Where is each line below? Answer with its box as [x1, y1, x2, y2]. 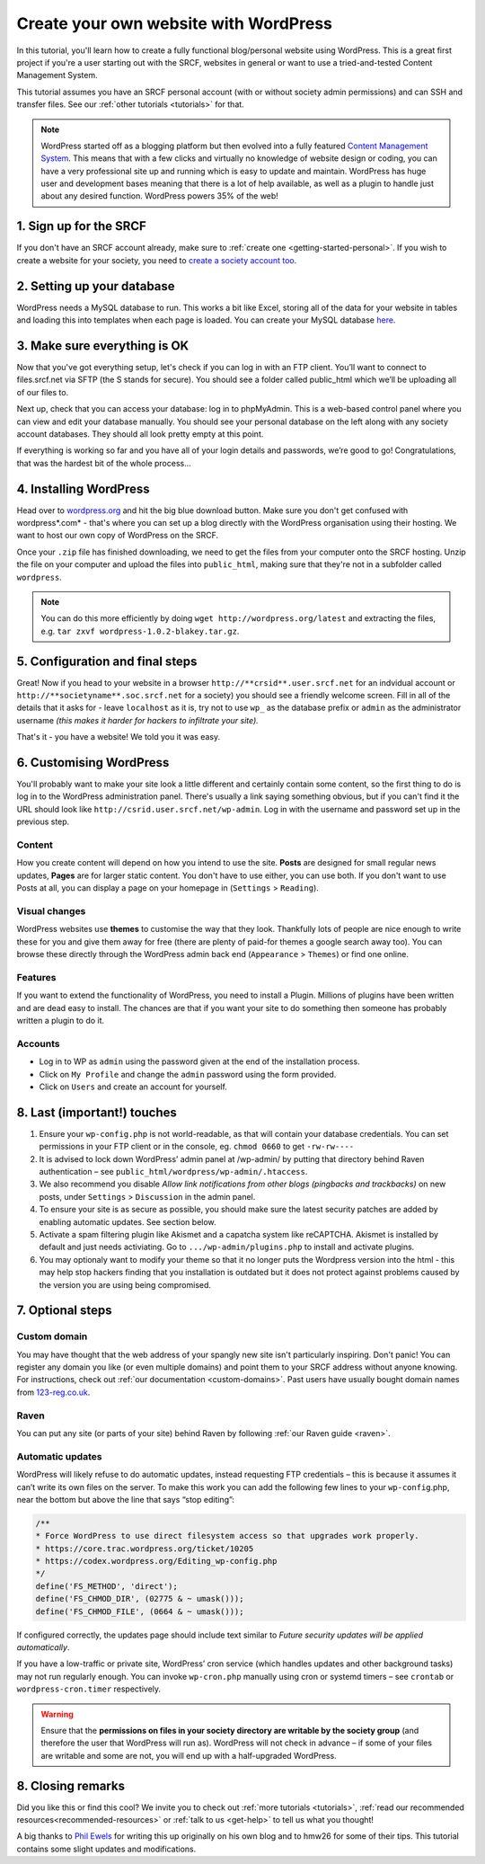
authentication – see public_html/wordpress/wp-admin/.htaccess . [39, 1167, 308, 1177]
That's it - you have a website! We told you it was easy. [16, 732, 221, 742]
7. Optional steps [16, 1303, 112, 1318]
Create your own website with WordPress [16, 13, 332, 33]
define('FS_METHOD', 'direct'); [35, 1581, 179, 1591]
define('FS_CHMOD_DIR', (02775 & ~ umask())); [35, 1593, 244, 1604]
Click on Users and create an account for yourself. [39, 1081, 228, 1092]
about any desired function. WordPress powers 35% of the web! [40, 191, 278, 201]
